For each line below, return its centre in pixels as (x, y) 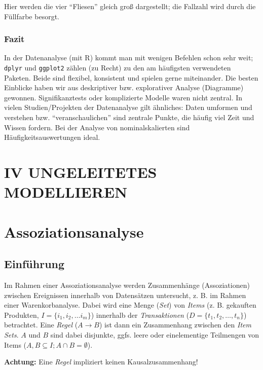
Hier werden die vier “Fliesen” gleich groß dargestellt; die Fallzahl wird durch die (130, 6)
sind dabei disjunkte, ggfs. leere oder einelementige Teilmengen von (155, 334)
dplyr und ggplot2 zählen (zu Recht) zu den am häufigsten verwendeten (118, 67)
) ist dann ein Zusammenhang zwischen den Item (175, 325)
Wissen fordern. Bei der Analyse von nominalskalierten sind (97, 127)
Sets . (11, 334)
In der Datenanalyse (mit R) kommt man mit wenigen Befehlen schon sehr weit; (129, 58)
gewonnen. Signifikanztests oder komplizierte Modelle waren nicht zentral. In (123, 97)
